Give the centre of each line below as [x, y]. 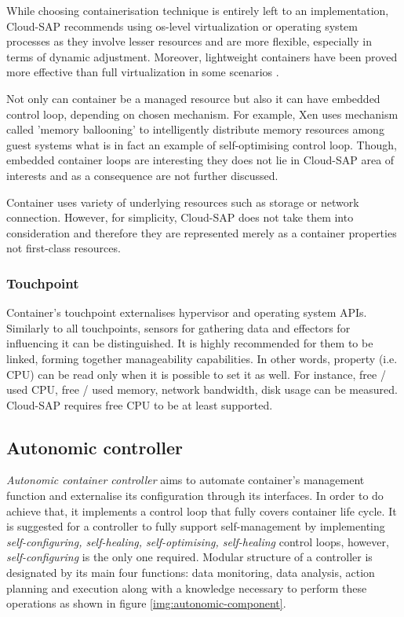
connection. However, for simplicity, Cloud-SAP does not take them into [180, 217]
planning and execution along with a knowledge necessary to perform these [187, 588]
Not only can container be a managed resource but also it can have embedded [193, 98]
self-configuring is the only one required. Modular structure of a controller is [189, 557]
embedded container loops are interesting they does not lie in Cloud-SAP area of [200, 160]
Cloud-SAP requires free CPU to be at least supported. [140, 404]
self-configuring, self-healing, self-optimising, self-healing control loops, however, [198, 541]
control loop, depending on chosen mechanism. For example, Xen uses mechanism [202, 114]
